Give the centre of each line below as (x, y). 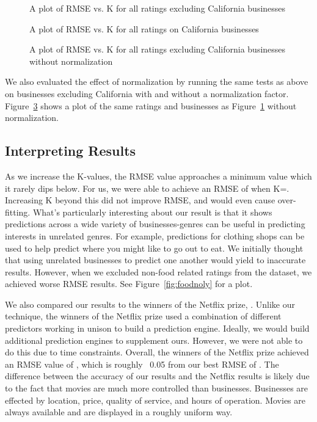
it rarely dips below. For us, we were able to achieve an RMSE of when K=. (147, 188)
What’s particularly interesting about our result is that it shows (152, 212)
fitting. (18, 212)
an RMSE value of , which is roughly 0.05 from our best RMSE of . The (142, 364)
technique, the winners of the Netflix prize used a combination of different (143, 316)
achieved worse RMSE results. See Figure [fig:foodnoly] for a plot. (129, 284)
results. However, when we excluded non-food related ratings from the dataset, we (158, 271)
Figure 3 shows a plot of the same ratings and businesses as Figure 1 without (151, 105)
